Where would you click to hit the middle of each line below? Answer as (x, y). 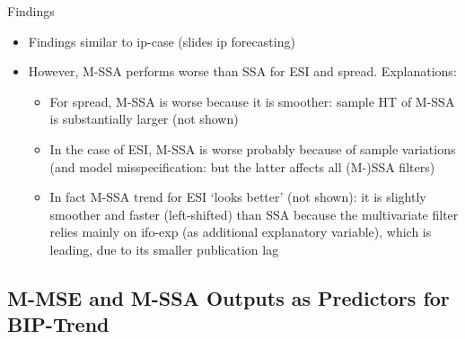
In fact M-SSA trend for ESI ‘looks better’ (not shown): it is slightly (238, 197)
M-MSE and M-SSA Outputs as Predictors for (228, 297)
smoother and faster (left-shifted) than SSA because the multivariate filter (254, 214)
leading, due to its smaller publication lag (164, 249)
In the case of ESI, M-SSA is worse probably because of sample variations (253, 148)
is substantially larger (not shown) (144, 119)
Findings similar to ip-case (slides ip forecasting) (162, 41)
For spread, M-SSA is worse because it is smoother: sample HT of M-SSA (252, 101)
